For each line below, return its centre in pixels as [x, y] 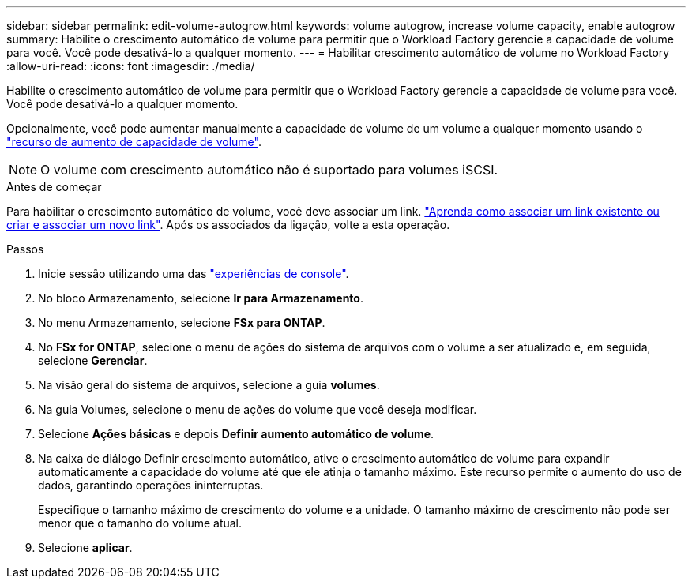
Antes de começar [54, 187]
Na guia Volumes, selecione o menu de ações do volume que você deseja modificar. [258, 409]
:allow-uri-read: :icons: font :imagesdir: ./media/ [131, 66]
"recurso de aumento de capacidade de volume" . [134, 142]
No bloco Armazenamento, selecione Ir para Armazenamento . [201, 298]
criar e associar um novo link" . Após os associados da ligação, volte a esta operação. [228, 225]
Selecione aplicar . [85, 547]
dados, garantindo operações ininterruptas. [151, 485]
